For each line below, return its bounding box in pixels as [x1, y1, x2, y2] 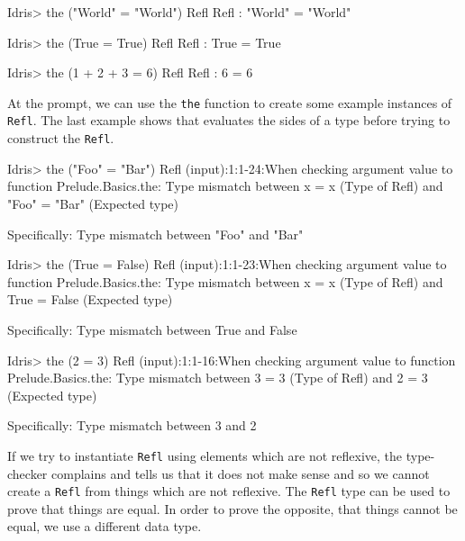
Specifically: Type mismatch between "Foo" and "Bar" [7, 224, 304, 243]
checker [7, 464, 48, 482]
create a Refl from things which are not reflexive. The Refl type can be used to [7, 482, 451, 500]
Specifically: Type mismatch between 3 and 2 [7, 416, 257, 435]
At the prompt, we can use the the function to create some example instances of [7, 93, 452, 112]
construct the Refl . [7, 129, 114, 148]
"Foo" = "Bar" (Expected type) [7, 194, 178, 212]
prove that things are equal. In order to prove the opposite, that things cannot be [7, 499, 458, 518]
